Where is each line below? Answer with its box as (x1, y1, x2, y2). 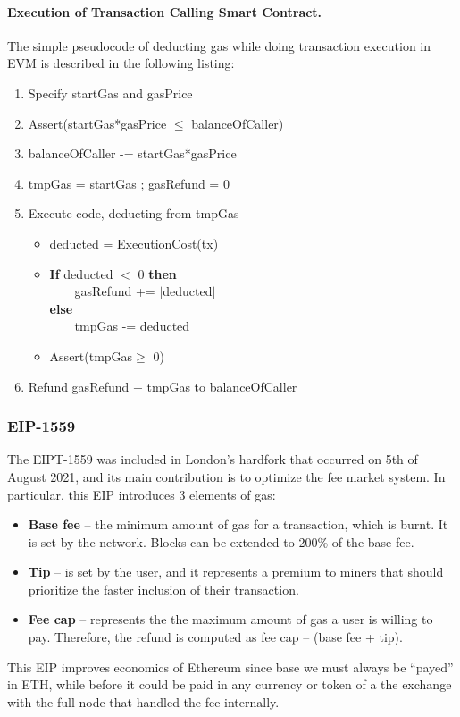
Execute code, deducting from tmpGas (28, 204, 239, 223)
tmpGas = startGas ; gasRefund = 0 (28, 173, 230, 192)
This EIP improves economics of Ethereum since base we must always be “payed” (7, 657, 454, 676)
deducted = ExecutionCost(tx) (49, 233, 219, 252)
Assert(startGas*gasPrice (28, 114, 167, 132)
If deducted (49, 264, 113, 283)
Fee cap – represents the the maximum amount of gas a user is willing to (28, 610, 433, 628)
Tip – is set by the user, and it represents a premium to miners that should (28, 562, 444, 581)
